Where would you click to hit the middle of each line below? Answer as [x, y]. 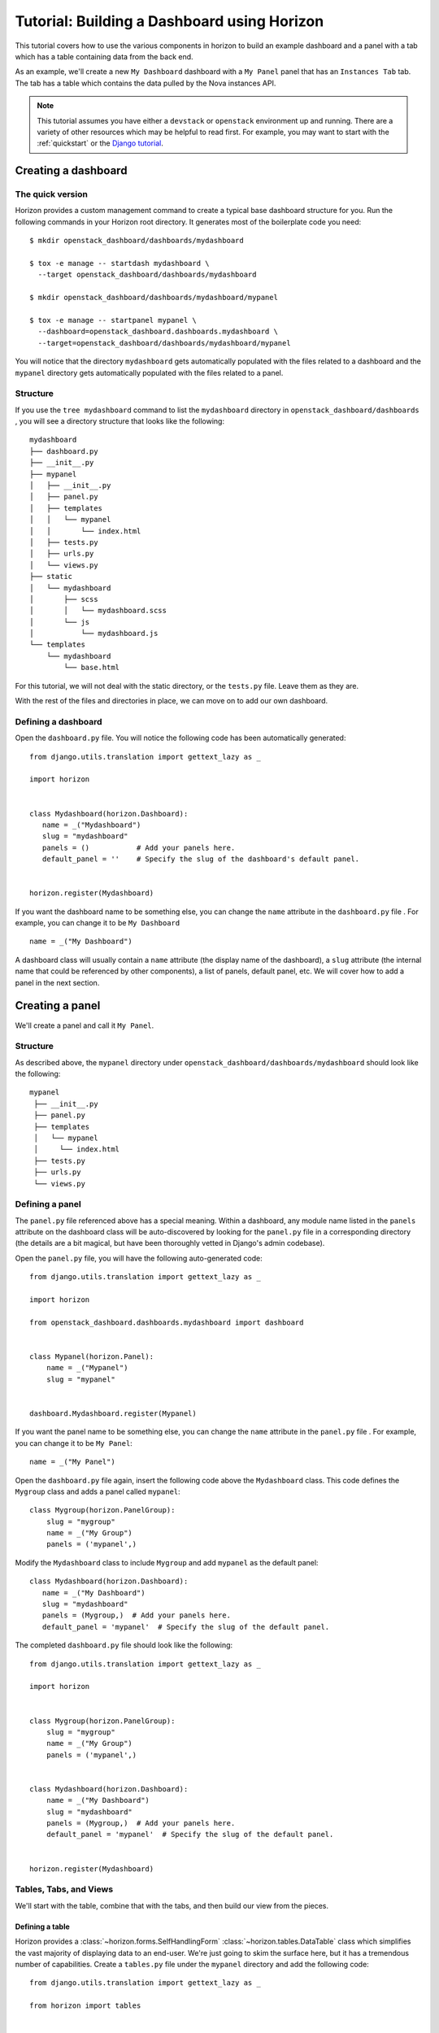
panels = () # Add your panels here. [139, 847]
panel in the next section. [57, 982]
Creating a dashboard [71, 171]
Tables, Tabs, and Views [64, 1889]
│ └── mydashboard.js [94, 633]
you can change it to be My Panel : [74, 1443]
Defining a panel [48, 1204]
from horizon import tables [85, 2006]
